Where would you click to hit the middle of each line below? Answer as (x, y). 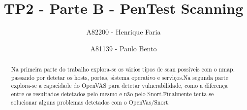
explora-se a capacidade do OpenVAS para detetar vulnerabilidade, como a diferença (119, 86)
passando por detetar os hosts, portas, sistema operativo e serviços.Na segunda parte (120, 77)
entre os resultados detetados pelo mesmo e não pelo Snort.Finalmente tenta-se (112, 94)
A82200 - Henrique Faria (123, 32)
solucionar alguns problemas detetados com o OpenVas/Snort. (90, 102)
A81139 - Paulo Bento (123, 48)
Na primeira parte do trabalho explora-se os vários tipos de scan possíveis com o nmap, (123, 69)
